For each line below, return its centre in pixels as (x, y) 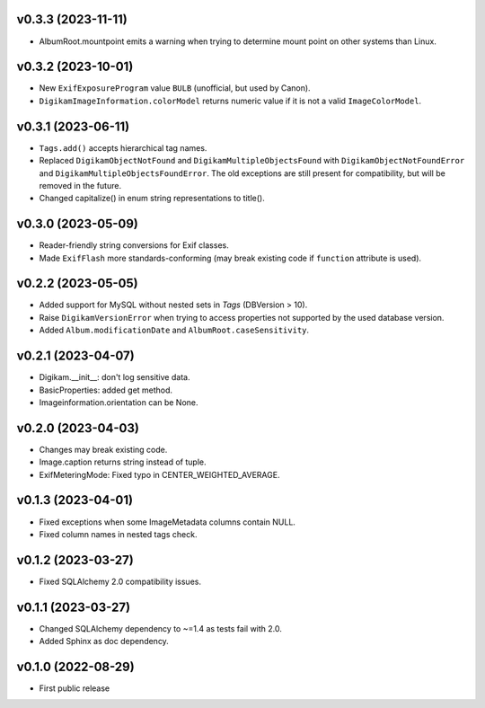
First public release (75, 688)
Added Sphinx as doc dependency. (104, 642)
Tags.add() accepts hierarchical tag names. (123, 147)
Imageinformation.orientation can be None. (119, 402)
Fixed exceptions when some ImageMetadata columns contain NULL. (168, 522)
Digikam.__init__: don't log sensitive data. (115, 377)
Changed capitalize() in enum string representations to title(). (152, 199)
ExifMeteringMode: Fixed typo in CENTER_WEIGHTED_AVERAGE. (159, 474)
